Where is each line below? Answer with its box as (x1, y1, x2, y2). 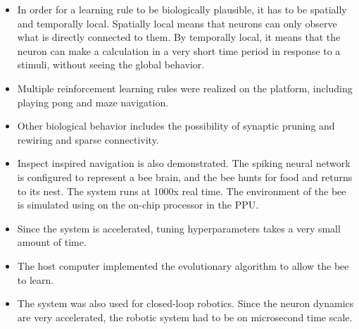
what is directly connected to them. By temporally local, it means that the (17, 30, 341, 44)
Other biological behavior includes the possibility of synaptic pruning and (17, 118, 335, 133)
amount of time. (17, 235, 87, 249)
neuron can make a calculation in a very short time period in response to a (17, 43, 341, 58)
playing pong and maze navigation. (17, 94, 169, 109)
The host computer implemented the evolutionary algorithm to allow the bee (17, 258, 349, 273)
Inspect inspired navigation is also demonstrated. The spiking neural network (17, 156, 351, 170)
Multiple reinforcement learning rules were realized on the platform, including (17, 80, 353, 95)
